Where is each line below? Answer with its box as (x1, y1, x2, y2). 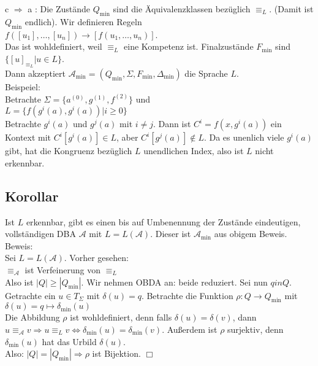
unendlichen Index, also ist (143, 144, 244, 157)
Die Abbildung (5, 311, 60, 324)
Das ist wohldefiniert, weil (5, 40, 102, 53)
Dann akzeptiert (5, 66, 66, 79)
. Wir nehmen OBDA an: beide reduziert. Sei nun (81, 275, 268, 288)
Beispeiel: (5, 80, 40, 93)
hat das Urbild (42, 335, 97, 348)
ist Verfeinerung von (25, 263, 100, 276)
